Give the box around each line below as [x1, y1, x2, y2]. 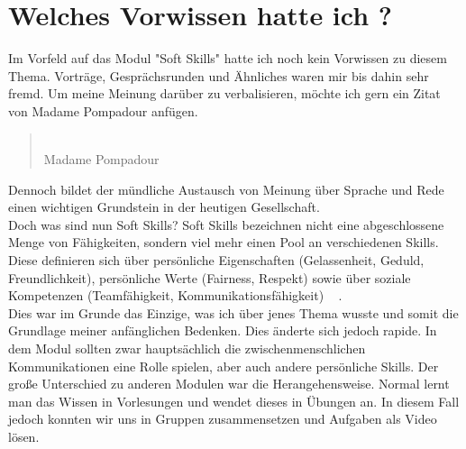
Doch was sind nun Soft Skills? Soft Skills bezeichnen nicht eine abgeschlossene [8, 215, 444, 234]
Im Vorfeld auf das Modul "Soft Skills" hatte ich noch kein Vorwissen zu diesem [8, 49, 447, 68]
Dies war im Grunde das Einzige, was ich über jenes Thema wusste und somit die [8, 303, 459, 322]
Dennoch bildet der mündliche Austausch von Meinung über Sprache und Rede [8, 179, 444, 198]
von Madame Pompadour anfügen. [8, 101, 198, 120]
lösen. [8, 427, 40, 445]
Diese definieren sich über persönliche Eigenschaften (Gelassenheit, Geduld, [8, 251, 425, 270]
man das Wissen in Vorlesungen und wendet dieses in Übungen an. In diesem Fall [8, 391, 460, 410]
